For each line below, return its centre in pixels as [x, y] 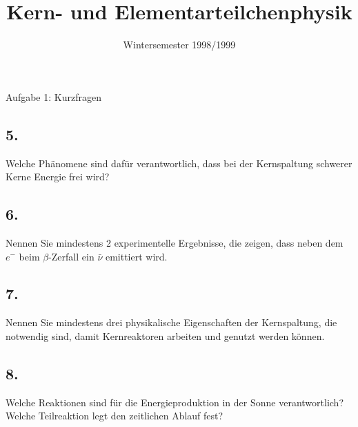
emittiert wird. [136, 256]
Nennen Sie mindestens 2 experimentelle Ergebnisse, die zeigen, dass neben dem [175, 242]
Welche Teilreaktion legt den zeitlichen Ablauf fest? [115, 416]
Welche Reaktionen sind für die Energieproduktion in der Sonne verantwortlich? [175, 402]
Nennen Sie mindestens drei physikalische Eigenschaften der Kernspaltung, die [171, 322]
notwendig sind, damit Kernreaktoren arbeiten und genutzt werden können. [165, 335]
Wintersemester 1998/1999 [179, 45]
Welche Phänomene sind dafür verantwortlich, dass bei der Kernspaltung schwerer [179, 163]
